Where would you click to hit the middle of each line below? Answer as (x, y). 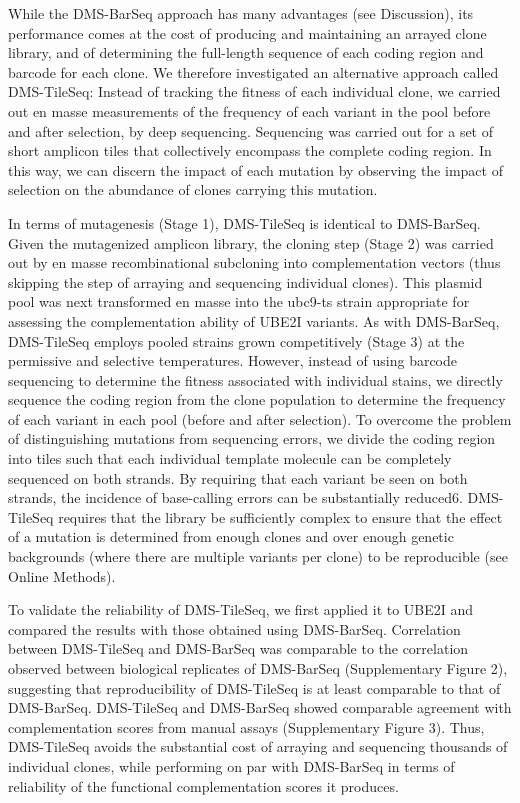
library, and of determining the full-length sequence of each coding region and (246, 52)
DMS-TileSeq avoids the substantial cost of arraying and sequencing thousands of (258, 746)
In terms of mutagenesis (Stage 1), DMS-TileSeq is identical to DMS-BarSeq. (244, 222)
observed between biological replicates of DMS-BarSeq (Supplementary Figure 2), (258, 668)
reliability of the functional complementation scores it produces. (203, 785)
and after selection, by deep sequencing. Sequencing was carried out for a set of (250, 130)
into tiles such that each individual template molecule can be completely (230, 458)
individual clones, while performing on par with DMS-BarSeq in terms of (231, 765)
